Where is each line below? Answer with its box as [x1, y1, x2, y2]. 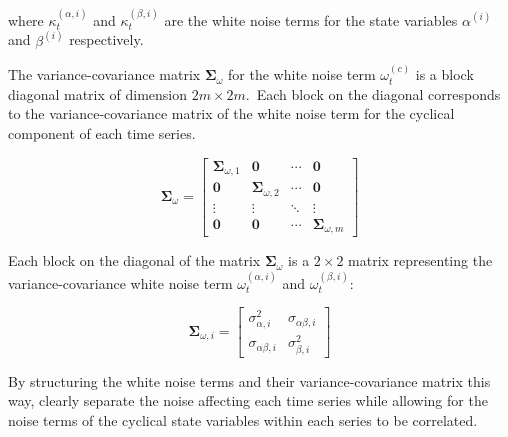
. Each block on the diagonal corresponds [245, 83, 501, 104]
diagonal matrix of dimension [8, 83, 188, 104]
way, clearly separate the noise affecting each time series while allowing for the [8, 390, 488, 411]
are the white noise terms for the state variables [164, 9, 458, 30]
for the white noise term [228, 64, 376, 85]
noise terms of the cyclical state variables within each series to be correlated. [8, 409, 478, 430]
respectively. [69, 29, 144, 50]
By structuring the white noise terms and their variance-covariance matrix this [8, 370, 491, 391]
